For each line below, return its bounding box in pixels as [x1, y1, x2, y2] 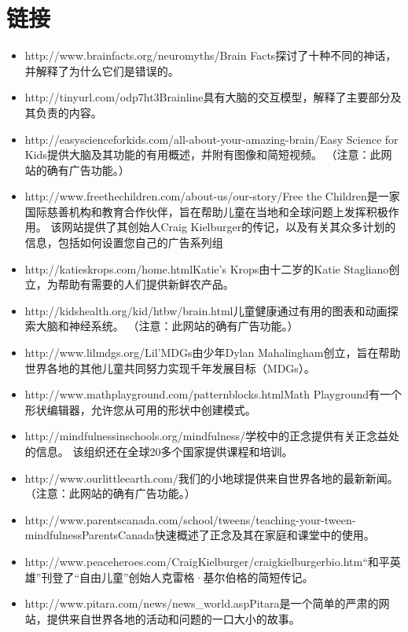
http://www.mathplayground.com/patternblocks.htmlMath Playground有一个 [24, 386, 402, 402]
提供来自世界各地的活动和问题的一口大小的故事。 [46, 610, 300, 626]
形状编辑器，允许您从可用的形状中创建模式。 [24, 401, 256, 417]
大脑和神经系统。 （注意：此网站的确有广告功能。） [35, 318, 299, 334]
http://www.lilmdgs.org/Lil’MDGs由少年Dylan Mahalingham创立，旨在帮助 [24, 344, 401, 361]
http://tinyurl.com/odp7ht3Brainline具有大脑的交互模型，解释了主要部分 [24, 89, 391, 105]
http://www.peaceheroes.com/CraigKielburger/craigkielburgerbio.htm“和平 [24, 553, 390, 569]
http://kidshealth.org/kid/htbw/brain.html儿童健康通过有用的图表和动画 [24, 302, 388, 318]
